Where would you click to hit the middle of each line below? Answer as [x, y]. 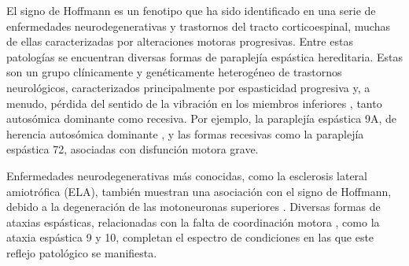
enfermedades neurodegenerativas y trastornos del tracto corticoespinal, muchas [198, 26]
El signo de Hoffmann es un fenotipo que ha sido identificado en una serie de [191, 10]
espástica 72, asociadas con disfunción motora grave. [133, 149]
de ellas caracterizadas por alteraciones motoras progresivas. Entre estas [180, 41]
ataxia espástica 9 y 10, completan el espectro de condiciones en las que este [190, 237]
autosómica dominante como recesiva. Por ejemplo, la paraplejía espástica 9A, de [202, 118]
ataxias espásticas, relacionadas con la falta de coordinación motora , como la [193, 222]
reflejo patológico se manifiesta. [82, 252]
